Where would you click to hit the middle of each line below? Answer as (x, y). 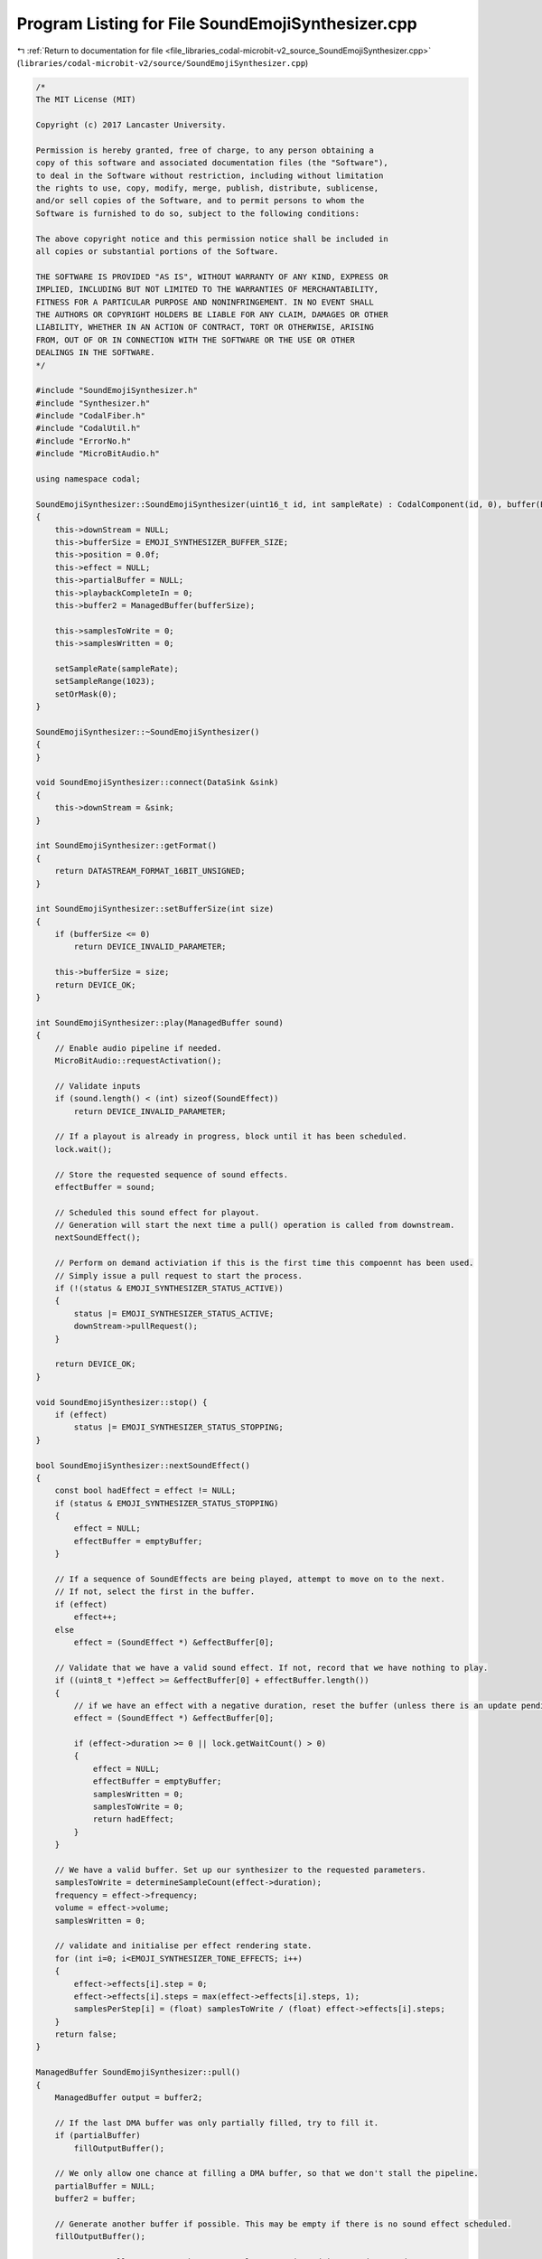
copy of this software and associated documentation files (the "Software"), (212, 163)
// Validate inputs (98, 1086)
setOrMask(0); (86, 694)
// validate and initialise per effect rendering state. (183, 1946)
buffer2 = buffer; (95, 2199)
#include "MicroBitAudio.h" (98, 454)
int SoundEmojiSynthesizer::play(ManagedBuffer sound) (159, 1022)
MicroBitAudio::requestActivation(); (138, 1060)
